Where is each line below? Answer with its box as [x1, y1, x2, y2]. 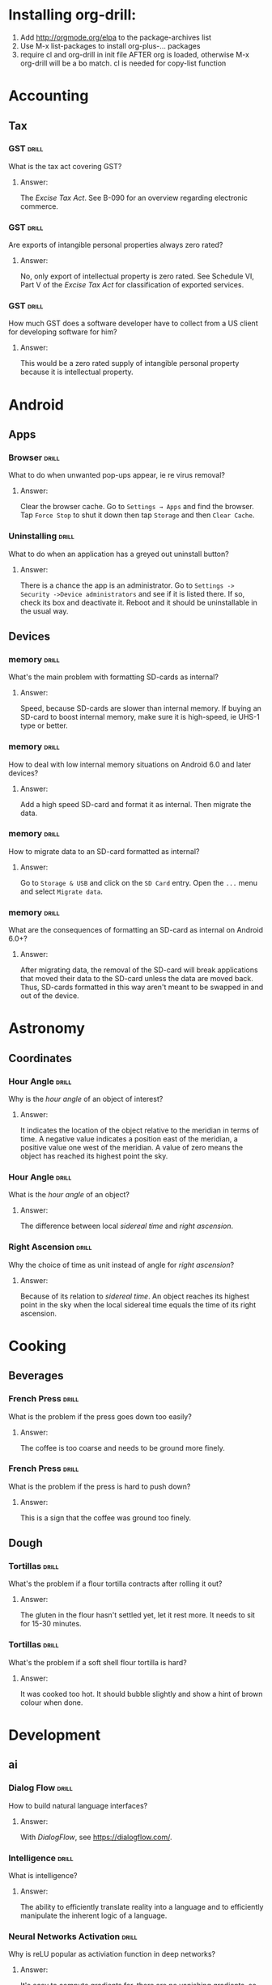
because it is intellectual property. [19, 367, 134, 377]
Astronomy [8, 1019, 85, 1038]
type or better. [19, 720, 69, 730]
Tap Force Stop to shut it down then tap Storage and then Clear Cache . [19, 510, 255, 520]
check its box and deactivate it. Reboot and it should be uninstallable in [19, 597, 257, 607]
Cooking [8, 1337, 67, 1355]
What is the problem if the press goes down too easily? [8, 1411, 192, 1422]
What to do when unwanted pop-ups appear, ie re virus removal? [8, 470, 225, 480]
